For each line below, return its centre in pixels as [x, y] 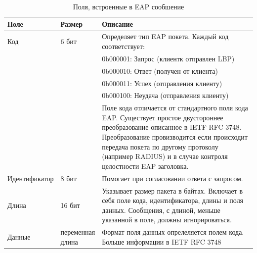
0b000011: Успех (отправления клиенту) [162, 83]
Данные [19, 236]
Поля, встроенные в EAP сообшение [128, 6]
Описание [117, 24]
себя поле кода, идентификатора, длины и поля [173, 200]
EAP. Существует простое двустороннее [163, 117]
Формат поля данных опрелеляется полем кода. [173, 232]
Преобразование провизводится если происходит [175, 137]
